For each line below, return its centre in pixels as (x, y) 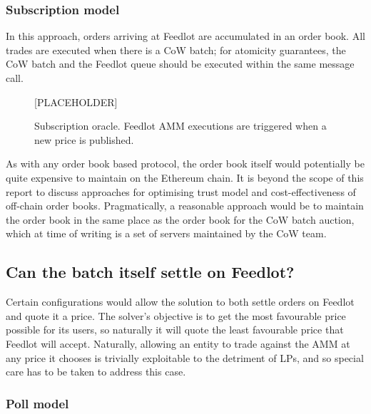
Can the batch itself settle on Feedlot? (150, 272)
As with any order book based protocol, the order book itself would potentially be (185, 164)
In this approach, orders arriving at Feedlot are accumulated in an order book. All (185, 36)
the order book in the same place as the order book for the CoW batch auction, (180, 219)
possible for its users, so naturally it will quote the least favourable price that (175, 330)
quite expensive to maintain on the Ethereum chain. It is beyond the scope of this (185, 177)
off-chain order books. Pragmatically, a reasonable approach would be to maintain (185, 206)
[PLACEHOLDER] (76, 102)
